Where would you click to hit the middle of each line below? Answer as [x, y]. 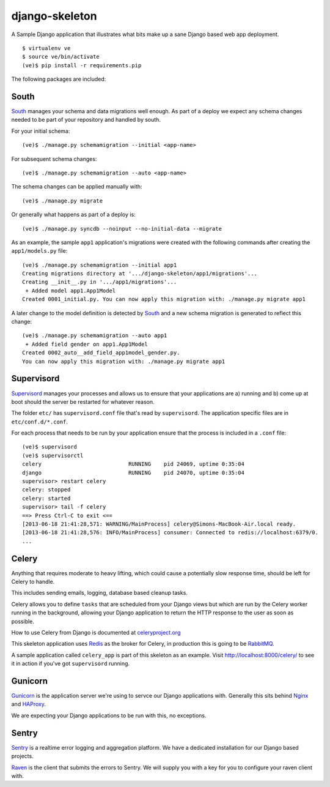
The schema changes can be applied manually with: [77, 187]
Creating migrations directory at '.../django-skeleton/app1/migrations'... [140, 274]
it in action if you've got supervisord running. [71, 663]
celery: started [46, 498]
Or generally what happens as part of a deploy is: [73, 215]
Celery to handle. [33, 582]
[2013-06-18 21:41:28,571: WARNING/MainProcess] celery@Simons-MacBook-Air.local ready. [159, 524]
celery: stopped [46, 490]
